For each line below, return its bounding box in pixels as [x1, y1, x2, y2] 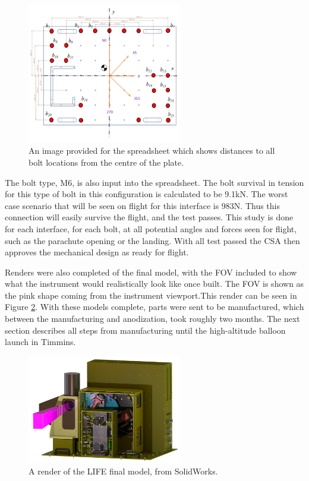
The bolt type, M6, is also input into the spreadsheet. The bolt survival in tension [5, 176, 304, 188]
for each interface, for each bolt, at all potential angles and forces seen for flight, [5, 222, 297, 235]
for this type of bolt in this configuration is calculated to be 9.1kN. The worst [5, 188, 288, 200]
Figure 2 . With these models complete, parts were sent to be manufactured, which [5, 300, 304, 313]
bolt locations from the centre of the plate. [29, 156, 184, 168]
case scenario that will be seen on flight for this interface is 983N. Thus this [5, 199, 280, 211]
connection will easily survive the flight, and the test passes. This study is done [5, 211, 294, 223]
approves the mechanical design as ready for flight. [5, 246, 189, 258]
